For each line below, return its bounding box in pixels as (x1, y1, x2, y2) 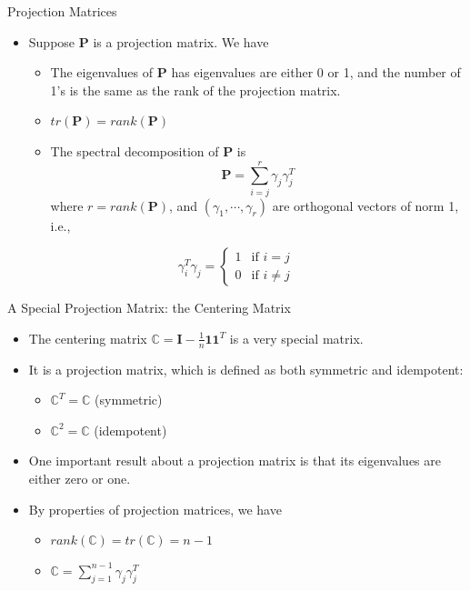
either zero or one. (28, 469, 131, 488)
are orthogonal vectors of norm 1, (272, 195, 459, 215)
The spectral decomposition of (50, 141, 219, 160)
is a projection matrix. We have (93, 32, 269, 51)
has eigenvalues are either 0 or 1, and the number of (171, 63, 461, 82)
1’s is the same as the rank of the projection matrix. (50, 80, 341, 99)
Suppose (28, 32, 75, 51)
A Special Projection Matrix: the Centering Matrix (7, 298, 291, 317)
